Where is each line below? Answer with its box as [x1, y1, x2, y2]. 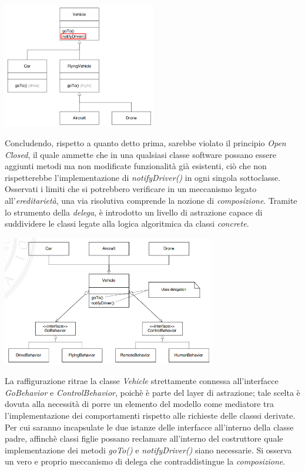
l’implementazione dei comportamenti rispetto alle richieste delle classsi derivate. [5, 409, 296, 421]
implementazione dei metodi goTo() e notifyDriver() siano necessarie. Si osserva [5, 443, 292, 456]
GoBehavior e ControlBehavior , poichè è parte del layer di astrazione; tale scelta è [5, 386, 300, 398]
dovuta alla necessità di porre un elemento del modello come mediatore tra [5, 398, 274, 410]
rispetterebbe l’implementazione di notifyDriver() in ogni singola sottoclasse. [5, 171, 281, 183]
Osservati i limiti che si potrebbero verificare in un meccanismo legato [5, 183, 257, 195]
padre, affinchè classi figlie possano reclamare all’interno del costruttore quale [5, 432, 283, 445]
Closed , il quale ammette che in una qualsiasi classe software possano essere [5, 148, 277, 160]
